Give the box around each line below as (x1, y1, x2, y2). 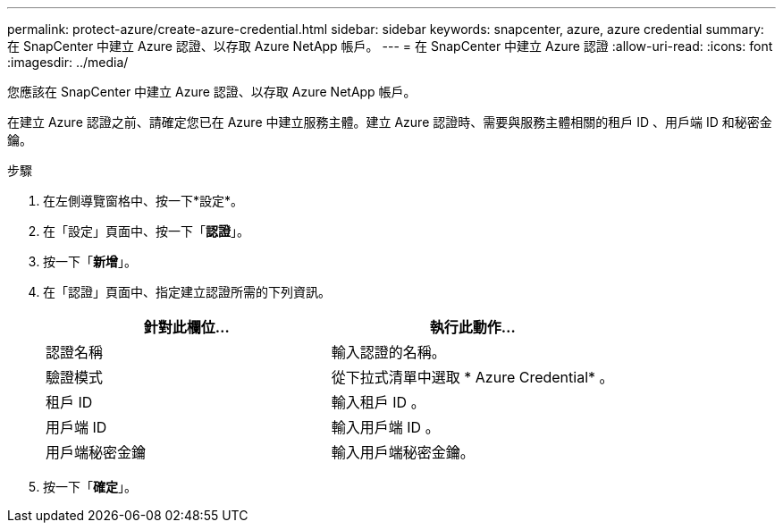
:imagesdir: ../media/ (7, 55, 129, 70)
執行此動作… (429, 318, 516, 336)
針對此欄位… (143, 318, 230, 336)
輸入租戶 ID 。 (331, 393, 425, 411)
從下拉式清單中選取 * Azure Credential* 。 (331, 368, 614, 386)
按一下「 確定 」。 (43, 479, 137, 494)
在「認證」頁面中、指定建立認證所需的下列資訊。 (43, 284, 331, 299)
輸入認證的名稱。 (331, 343, 446, 361)
